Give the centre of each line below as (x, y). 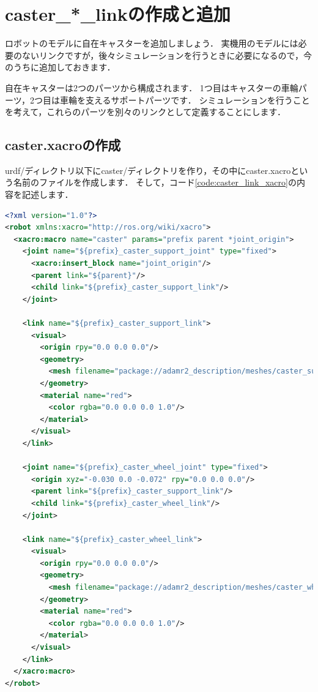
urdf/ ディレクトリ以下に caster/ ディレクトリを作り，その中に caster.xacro (148, 170)
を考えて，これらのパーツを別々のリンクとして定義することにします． (146, 112)
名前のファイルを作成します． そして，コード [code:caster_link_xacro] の (155, 182)
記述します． (47, 194)
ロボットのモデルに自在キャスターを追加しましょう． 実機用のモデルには (152, 43)
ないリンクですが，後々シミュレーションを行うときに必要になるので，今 (167, 55)
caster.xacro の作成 (63, 145)
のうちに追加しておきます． (60, 67)
